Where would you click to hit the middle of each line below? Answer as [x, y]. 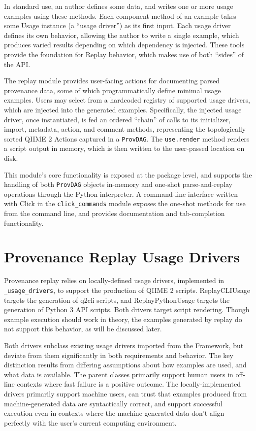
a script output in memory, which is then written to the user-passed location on [124, 148]
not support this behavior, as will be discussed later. [83, 329]
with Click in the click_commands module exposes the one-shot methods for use [125, 203]
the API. [17, 64]
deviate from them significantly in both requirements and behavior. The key [119, 355]
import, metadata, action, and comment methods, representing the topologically [125, 129]
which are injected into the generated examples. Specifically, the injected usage [123, 109]
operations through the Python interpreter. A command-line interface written [121, 194]
